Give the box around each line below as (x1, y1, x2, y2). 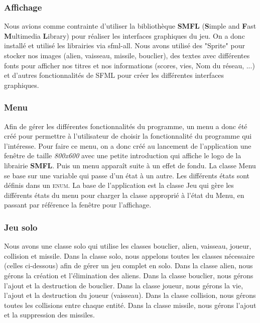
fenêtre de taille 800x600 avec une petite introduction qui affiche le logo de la (4, 150, 241, 161)
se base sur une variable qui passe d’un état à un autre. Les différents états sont (4, 170, 250, 180)
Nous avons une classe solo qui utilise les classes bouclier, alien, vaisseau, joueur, (4, 241, 251, 251)
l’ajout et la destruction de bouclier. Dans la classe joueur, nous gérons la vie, (4, 280, 243, 290)
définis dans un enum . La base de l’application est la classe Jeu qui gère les (4, 180, 234, 190)
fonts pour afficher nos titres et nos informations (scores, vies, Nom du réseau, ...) (4, 60, 255, 70)
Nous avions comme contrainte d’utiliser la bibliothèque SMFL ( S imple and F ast (4, 21, 256, 31)
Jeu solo (4, 221, 38, 233)
